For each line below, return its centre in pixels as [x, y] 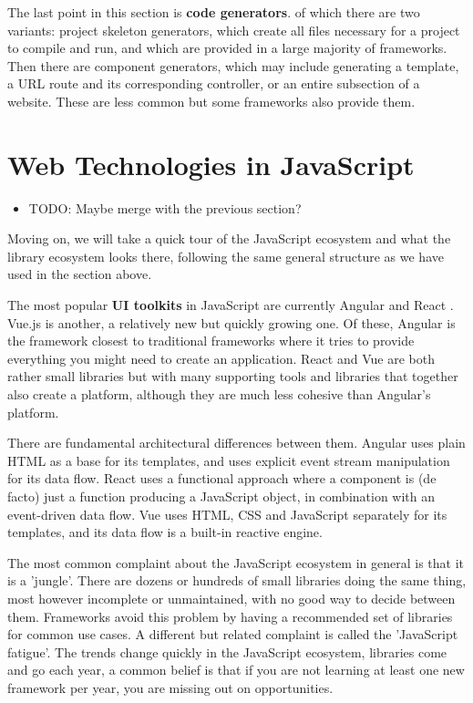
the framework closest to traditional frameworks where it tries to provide [211, 341]
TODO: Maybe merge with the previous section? [165, 207]
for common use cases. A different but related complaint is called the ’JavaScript [233, 634]
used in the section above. [80, 274]
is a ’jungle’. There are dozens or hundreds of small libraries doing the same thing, [237, 580]
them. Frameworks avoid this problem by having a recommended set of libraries [230, 616]
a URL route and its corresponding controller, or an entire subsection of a [214, 83]
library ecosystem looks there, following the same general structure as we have [226, 256]
